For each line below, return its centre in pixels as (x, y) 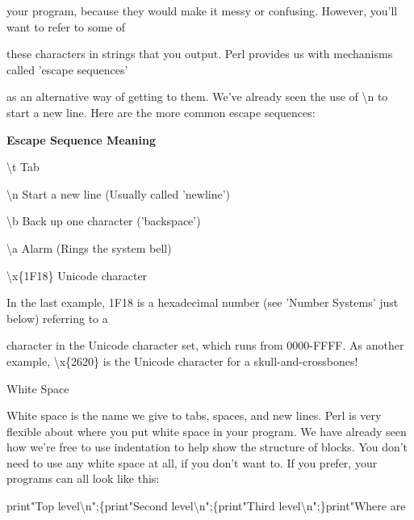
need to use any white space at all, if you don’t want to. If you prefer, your (192, 462)
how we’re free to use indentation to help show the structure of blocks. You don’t (207, 447)
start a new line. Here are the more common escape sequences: (161, 112)
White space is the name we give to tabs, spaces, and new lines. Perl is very (194, 415)
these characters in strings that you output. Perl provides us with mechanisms (200, 54)
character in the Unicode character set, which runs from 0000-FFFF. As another (205, 345)
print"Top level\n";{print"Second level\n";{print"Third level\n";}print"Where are (206, 506)
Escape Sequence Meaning (81, 139)
